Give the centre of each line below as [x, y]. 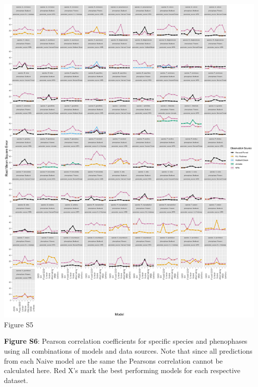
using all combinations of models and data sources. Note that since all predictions [128, 350]
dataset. [16, 380]
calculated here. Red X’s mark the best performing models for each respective [122, 370]
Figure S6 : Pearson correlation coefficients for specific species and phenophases [126, 341]
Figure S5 [19, 324]
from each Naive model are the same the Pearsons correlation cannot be [113, 360]
